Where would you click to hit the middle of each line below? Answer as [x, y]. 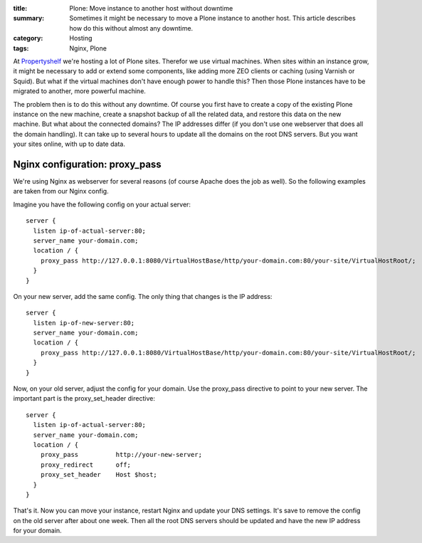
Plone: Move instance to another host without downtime [151, 8]
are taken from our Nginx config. [61, 191]
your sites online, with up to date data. [69, 144]
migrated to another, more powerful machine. [79, 91]
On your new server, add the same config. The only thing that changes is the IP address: [143, 296]
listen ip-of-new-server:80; [84, 323]
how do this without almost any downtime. [131, 28]
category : [28, 38]
